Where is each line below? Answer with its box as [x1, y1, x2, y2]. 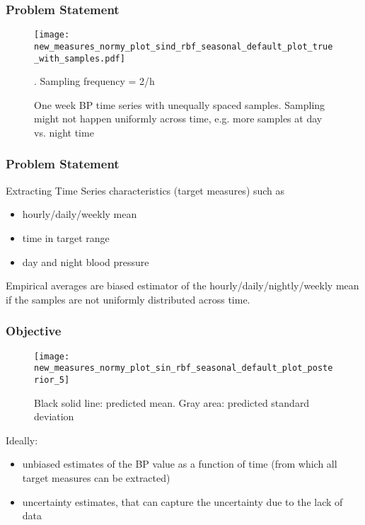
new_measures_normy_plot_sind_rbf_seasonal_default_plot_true [34, 41, 333, 52]
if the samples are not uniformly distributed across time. [6, 292, 250, 306]
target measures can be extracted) [22, 470, 170, 485]
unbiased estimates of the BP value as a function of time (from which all [22, 456, 337, 471]
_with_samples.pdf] [34, 53, 125, 64]
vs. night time [34, 125, 94, 139]
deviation [34, 409, 74, 424]
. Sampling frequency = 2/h [34, 74, 155, 88]
